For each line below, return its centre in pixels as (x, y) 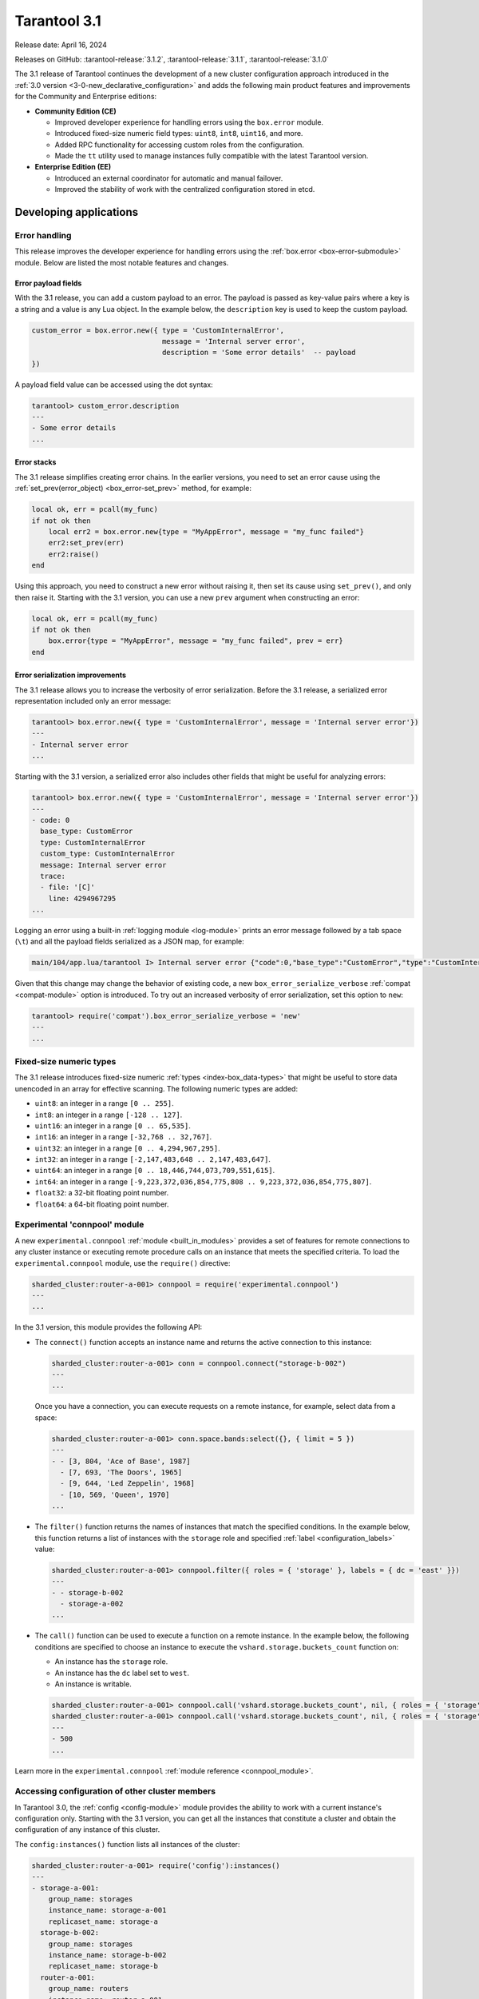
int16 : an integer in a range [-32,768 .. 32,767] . (123, 1137)
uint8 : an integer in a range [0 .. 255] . (105, 1103)
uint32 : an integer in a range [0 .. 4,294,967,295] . (127, 1148)
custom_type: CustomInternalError (108, 854)
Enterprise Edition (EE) (73, 167)
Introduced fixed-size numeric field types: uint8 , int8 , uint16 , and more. (179, 134)
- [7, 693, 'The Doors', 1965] (121, 1472)
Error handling (43, 236)
